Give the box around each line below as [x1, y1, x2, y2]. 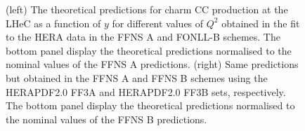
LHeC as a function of [6, 15, 101, 30]
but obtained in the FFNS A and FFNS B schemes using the [6, 70, 268, 85]
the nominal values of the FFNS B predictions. [6, 111, 207, 126]
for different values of [112, 15, 204, 30]
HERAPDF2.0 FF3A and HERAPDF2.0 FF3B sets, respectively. [6, 84, 286, 99]
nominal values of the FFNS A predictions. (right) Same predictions [6, 57, 299, 71]
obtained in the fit [221, 15, 300, 30]
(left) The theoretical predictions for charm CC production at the [6, 2, 288, 16]
